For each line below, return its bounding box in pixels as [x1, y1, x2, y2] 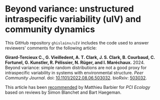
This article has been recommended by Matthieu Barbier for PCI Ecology [5, 84, 151, 90]
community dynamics [5, 24, 95, 35]
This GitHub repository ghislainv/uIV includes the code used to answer [5, 40, 149, 45]
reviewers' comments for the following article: [5, 45, 97, 51]
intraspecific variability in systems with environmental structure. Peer [5, 70, 143, 75]
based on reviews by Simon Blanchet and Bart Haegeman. [5, 89, 122, 95]
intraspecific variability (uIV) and [5, 14, 141, 25]
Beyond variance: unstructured [5, 3, 134, 14]
